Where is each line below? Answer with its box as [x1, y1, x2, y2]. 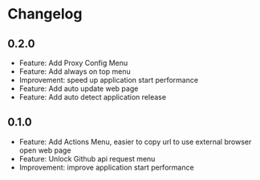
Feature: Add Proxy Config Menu [18, 58, 128, 67]
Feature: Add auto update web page [18, 84, 139, 93]
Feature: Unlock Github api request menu [18, 153, 156, 163]
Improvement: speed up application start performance [18, 76, 198, 84]
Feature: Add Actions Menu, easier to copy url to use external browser [18, 137, 252, 146]
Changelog [7, 5, 83, 23]
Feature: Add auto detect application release [18, 92, 166, 101]
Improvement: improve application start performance [18, 162, 194, 172]
